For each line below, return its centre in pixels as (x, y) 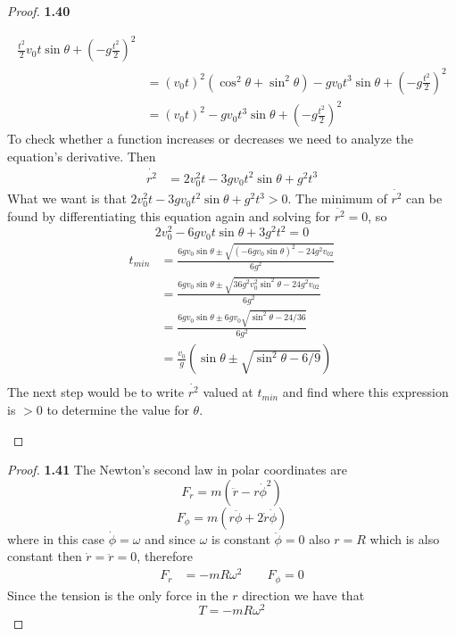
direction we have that (303, 595)
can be (424, 198)
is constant (241, 538)
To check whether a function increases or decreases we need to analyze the (210, 139)
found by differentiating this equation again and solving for (169, 216)
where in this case (56, 538)
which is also (405, 538)
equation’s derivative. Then (82, 156)
